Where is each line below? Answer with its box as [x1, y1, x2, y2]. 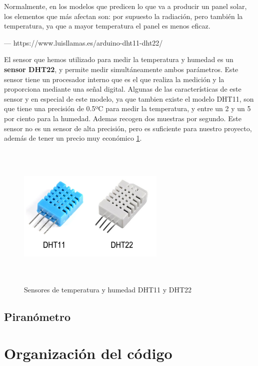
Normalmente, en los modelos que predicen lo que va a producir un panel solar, [4, 1, 247, 11]
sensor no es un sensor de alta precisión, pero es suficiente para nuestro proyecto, [4, 123, 252, 133]
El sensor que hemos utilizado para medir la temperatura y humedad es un [4, 54, 233, 65]
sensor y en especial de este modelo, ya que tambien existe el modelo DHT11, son [4, 93, 254, 104]
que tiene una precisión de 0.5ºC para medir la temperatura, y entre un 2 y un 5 [4, 103, 251, 114]
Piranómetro [4, 308, 70, 324]
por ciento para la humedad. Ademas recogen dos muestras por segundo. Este [4, 113, 241, 123]
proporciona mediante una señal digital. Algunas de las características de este [4, 84, 241, 94]
